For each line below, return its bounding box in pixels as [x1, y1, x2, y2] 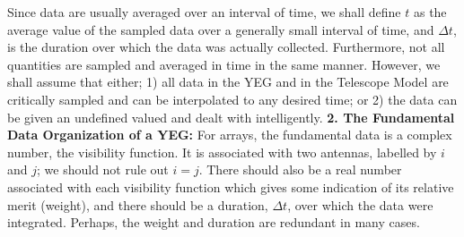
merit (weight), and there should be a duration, [7, 195, 268, 214]
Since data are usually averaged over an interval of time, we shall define [7, 3, 401, 21]
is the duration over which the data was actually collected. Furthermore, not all [7, 38, 445, 56]
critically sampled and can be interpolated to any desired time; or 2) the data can [7, 89, 458, 108]
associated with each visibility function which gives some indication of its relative [7, 177, 454, 196]
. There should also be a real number [198, 160, 402, 179]
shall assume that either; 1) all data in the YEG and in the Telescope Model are [7, 72, 449, 91]
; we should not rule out [37, 160, 169, 179]
